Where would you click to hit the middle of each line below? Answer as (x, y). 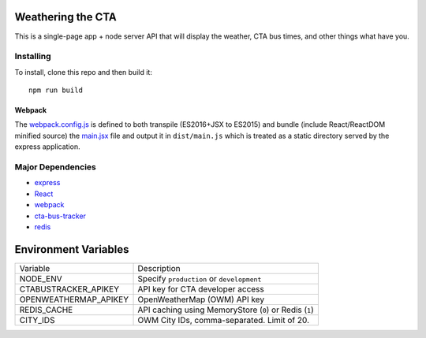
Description (159, 268)
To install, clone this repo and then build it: (84, 72)
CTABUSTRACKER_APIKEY (69, 289)
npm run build (56, 90)
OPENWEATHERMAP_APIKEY (74, 299)
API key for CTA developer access (201, 289)
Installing (33, 57)
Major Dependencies (55, 167)
